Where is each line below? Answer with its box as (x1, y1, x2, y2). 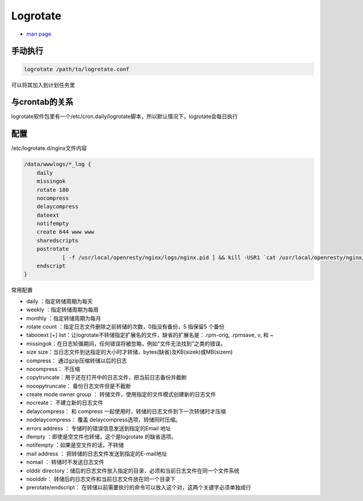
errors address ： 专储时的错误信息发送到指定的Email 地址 (26, 424, 171, 432)
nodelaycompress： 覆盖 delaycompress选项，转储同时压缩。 (26, 416, 181, 424)
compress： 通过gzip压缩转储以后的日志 (26, 357, 127, 364)
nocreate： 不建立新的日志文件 (26, 399, 103, 407)
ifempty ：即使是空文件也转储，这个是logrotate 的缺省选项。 (26, 433, 177, 440)
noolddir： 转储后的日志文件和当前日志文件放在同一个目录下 (26, 475, 176, 482)
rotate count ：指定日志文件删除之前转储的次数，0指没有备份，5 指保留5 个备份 (26, 323, 225, 330)
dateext (36, 212, 60, 218)
